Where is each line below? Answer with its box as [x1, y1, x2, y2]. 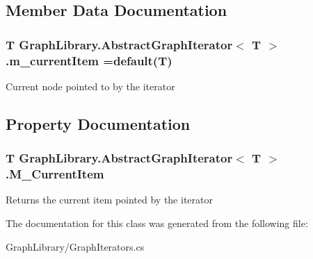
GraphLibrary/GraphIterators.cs [6, 239, 145, 253]
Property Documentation [6, 112, 191, 134]
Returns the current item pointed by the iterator [6, 192, 213, 207]
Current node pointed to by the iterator [6, 78, 175, 93]
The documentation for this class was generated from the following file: [6, 216, 308, 231]
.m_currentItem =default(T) [6, 51, 172, 69]
